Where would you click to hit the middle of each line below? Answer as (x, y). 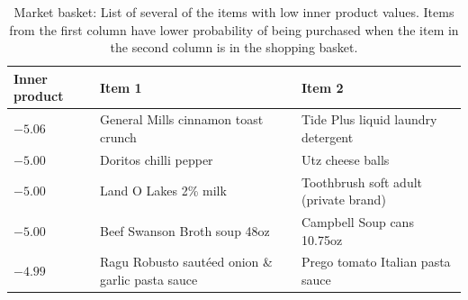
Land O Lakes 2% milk (163, 191)
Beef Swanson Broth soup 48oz (185, 230)
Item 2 (323, 87)
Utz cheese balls (346, 159)
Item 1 (121, 87)
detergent (328, 136)
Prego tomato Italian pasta (376, 262)
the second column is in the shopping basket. (234, 47)
